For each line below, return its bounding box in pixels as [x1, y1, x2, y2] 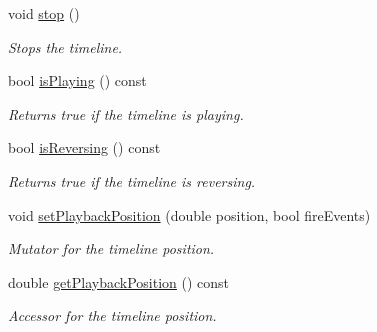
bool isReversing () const [8, 137, 161, 158]
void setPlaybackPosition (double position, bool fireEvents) [8, 204, 371, 225]
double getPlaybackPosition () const [8, 271, 230, 292]
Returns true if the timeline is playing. [8, 103, 244, 124]
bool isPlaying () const [8, 70, 147, 91]
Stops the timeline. [8, 36, 123, 57]
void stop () [8, 3, 80, 23]
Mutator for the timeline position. [8, 238, 215, 259]
